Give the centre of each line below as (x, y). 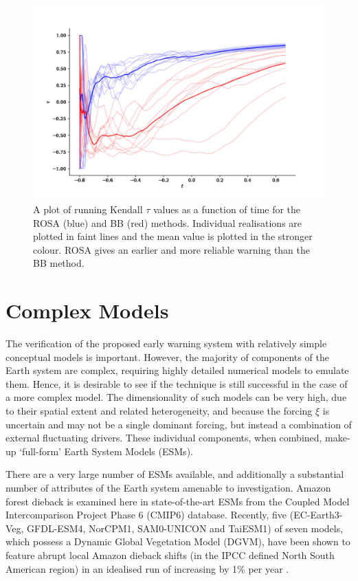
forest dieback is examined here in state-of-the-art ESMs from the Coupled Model (178, 501)
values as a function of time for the (227, 209)
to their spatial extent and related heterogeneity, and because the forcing (159, 411)
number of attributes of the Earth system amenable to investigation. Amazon (168, 488)
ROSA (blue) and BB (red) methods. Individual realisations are (168, 222)
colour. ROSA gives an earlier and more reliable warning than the (172, 249)
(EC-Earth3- (316, 515)
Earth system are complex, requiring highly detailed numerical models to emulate (177, 370)
